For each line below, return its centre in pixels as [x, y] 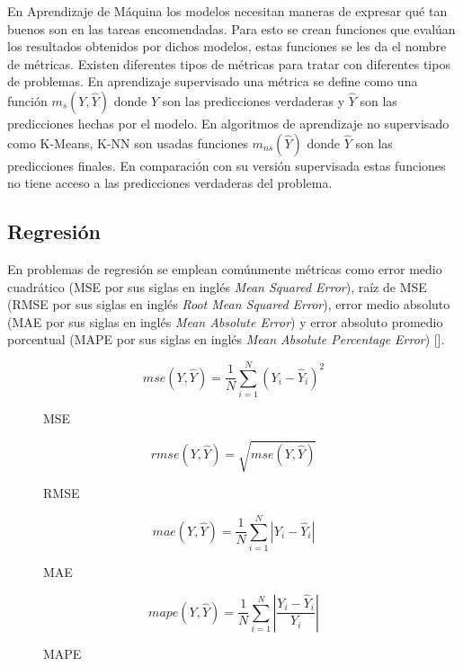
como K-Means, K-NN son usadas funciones [128, 142]
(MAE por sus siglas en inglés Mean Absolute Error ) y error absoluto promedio [225, 321]
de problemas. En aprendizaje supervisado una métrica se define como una [213, 81]
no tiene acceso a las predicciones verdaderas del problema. [170, 183]
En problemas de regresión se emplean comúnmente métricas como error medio [225, 268]
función [27, 100]
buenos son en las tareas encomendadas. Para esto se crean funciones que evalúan [231, 28]
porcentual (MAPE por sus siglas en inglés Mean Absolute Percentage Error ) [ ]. [226, 339]
